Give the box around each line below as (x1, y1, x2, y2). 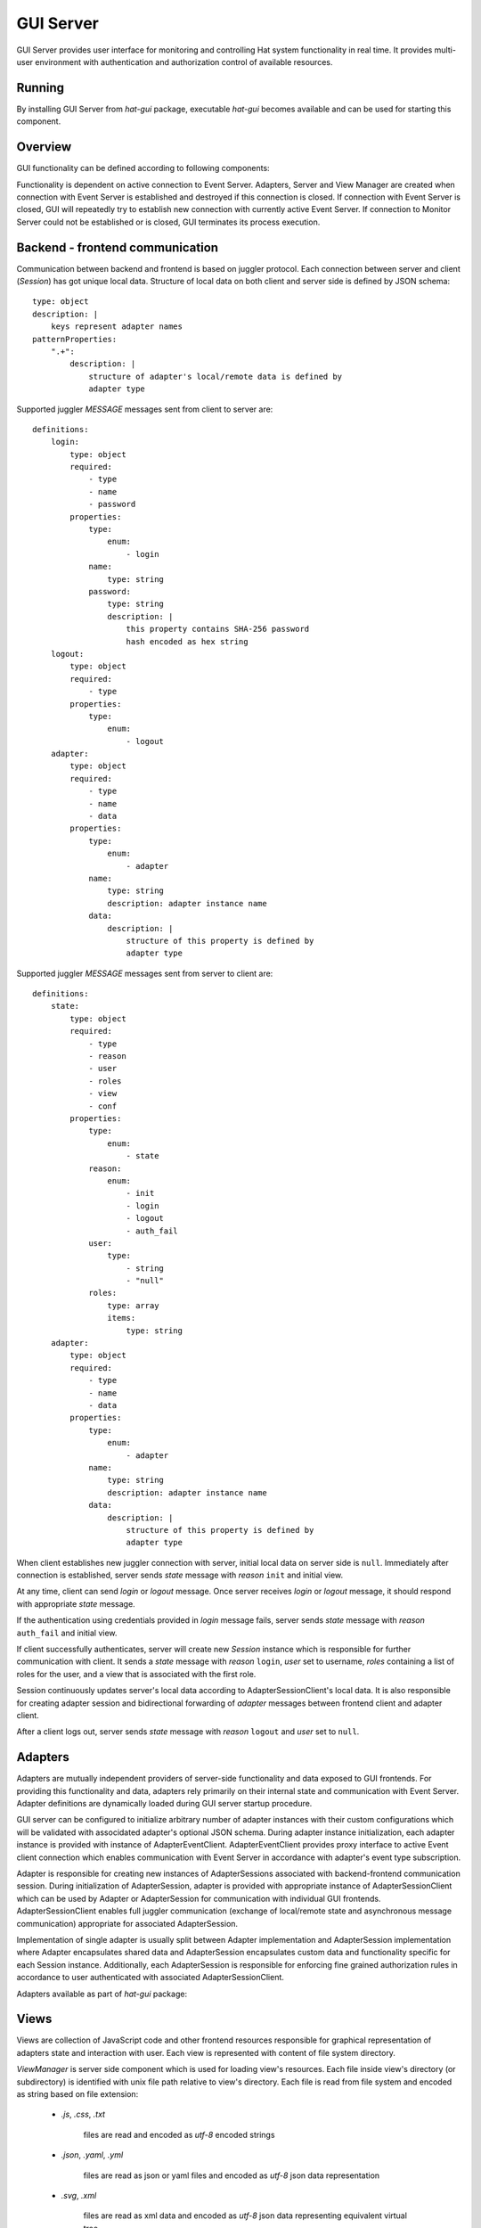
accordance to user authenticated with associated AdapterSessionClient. (16, 1972, 285, 1983)
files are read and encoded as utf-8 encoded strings (83, 2129, 275, 2140)
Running (16, 80, 65, 95)
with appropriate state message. (16, 1598, 135, 1609)
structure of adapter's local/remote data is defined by (88, 371, 343, 381)
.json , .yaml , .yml (61, 2150, 124, 2160)
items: (107, 1313, 136, 1323)
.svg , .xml (61, 2190, 97, 2200)
